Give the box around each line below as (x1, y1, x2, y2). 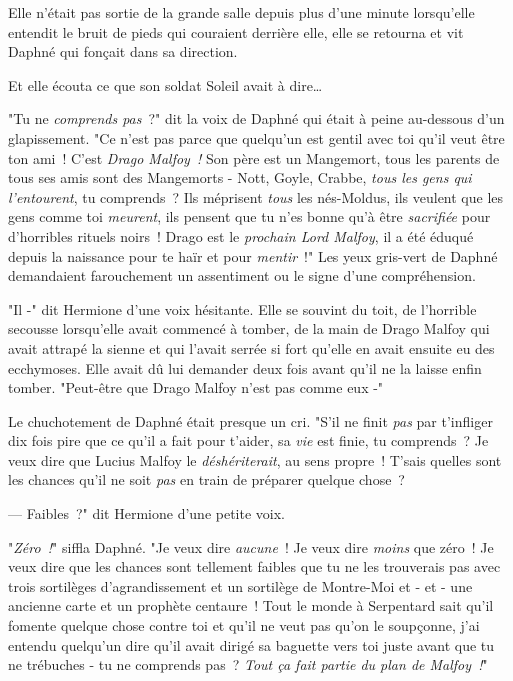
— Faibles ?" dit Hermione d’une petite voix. (8, 503, 286, 524)
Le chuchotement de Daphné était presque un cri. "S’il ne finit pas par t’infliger (8, 410, 493, 431)
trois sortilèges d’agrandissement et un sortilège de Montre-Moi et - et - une (8, 575, 473, 596)
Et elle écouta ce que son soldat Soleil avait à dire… (8, 74, 323, 95)
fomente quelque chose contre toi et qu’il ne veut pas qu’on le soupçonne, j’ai (8, 615, 480, 636)
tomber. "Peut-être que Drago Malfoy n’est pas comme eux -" (8, 377, 384, 398)
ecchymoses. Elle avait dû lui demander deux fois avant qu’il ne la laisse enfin (8, 357, 482, 378)
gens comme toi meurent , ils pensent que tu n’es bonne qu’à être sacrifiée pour (8, 206, 491, 227)
